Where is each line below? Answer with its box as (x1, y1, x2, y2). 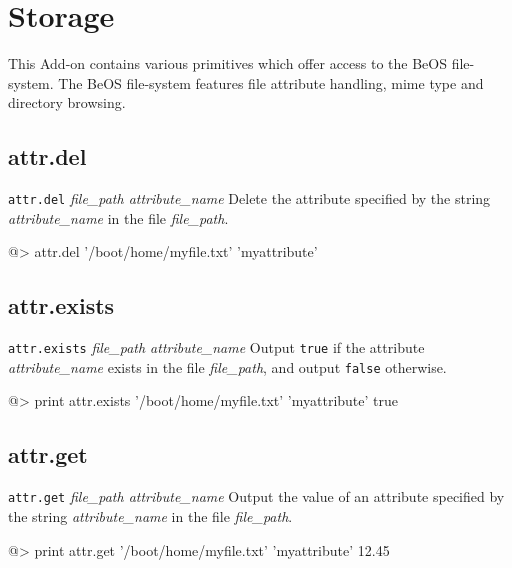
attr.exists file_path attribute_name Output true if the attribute (8, 337, 425, 358)
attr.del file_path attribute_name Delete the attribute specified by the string (8, 188, 491, 209)
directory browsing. (8, 92, 126, 113)
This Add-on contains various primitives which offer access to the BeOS (8, 53, 447, 74)
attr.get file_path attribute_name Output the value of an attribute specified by (8, 486, 505, 507)
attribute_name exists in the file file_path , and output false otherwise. (8, 356, 447, 377)
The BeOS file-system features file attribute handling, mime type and (58, 72, 484, 93)
